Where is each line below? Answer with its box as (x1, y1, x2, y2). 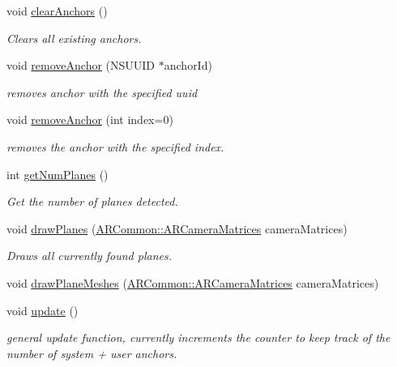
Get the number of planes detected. (6, 193, 178, 210)
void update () (6, 301, 79, 318)
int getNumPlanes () (6, 165, 109, 182)
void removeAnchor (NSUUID (6, 57, 156, 74)
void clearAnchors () (6, 2, 108, 19)
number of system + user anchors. (6, 344, 177, 361)
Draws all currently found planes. (6, 247, 173, 264)
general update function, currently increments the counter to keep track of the (6, 329, 391, 346)
